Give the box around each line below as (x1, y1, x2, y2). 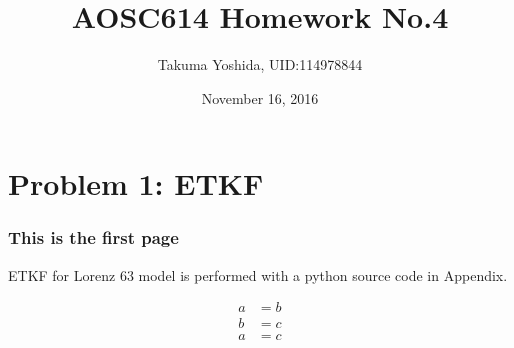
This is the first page (8, 225, 179, 250)
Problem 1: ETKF (8, 163, 264, 204)
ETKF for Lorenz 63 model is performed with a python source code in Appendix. (8, 264, 508, 285)
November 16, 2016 (201, 87, 319, 108)
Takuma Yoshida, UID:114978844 (157, 54, 363, 75)
